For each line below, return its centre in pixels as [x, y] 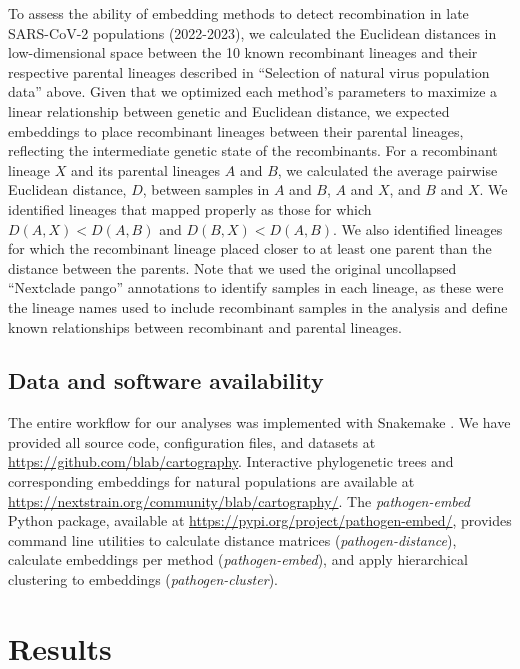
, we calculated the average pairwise [387, 169]
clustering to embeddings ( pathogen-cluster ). [143, 579]
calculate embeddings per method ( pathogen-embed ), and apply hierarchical [238, 559]
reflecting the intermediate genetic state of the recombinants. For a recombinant [253, 150]
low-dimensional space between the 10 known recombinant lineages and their [243, 52]
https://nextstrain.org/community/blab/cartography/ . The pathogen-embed [239, 500]
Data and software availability [166, 380]
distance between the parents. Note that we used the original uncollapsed [232, 267]
